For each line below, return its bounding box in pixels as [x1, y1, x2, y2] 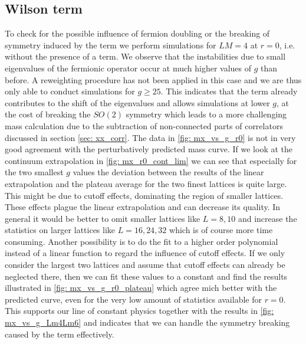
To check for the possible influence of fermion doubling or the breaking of [5, 27, 270, 40]
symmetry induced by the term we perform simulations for [5, 38, 216, 51]
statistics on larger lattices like [5, 224, 116, 236]
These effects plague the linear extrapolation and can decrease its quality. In [5, 201, 281, 213]
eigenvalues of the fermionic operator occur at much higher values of [5, 61, 251, 74]
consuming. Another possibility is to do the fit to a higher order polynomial [5, 235, 278, 247]
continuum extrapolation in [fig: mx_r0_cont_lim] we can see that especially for [5, 154, 297, 166]
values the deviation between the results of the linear [73, 166, 264, 178]
